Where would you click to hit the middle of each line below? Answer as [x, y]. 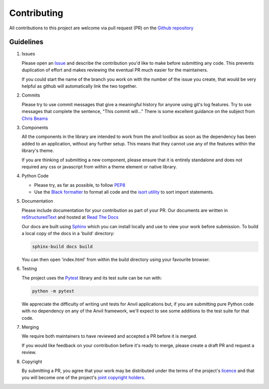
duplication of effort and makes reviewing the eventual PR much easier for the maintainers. [115, 70]
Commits [31, 95]
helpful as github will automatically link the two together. [79, 86]
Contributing [36, 13]
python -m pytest [53, 291]
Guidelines [26, 42]
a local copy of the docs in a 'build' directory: [68, 234]
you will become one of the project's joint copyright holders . [83, 378]
